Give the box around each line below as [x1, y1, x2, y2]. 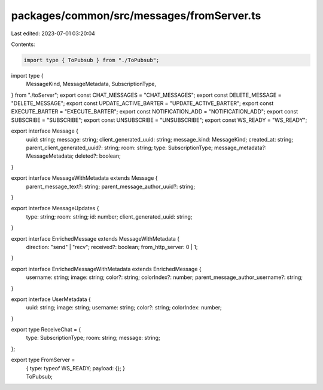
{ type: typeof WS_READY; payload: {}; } [26, 364, 126, 371]
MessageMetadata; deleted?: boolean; [26, 152, 121, 159]
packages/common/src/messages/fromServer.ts [11, 9, 261, 22]
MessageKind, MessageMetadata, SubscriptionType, [26, 81, 157, 88]
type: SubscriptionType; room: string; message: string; [26, 334, 161, 342]
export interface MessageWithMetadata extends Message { [11, 174, 158, 182]
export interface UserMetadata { [11, 296, 91, 303]
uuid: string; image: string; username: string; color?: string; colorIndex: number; [26, 304, 223, 311]
